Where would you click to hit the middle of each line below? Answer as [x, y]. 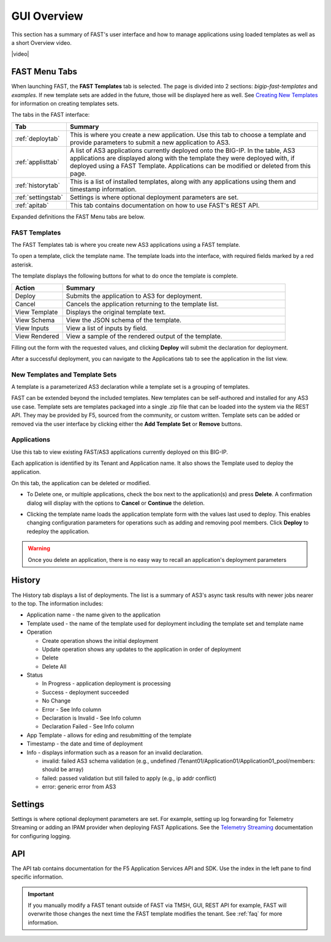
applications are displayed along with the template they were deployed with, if [182, 158]
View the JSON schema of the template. [124, 320]
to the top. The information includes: [57, 603]
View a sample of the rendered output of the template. [144, 336]
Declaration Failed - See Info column [88, 726]
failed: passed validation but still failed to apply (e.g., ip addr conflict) [129, 778]
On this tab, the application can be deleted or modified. [81, 483]
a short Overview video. [41, 42]
